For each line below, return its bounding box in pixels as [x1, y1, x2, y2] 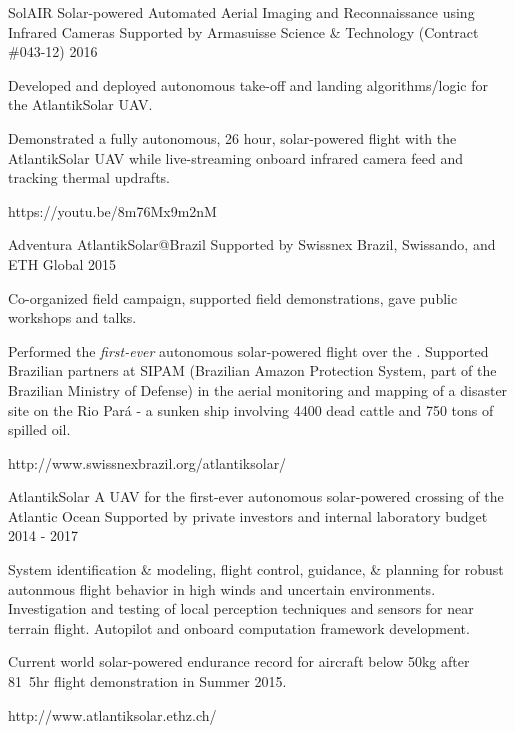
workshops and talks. [8, 307, 137, 328]
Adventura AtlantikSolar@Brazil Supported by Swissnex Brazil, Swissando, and [8, 234, 496, 255]
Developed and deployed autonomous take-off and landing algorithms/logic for [8, 74, 488, 95]
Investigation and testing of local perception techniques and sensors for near [8, 598, 474, 619]
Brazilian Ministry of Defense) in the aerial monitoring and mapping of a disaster [8, 379, 508, 400]
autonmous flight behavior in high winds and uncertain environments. [8, 578, 436, 599]
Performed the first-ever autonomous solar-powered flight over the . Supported [8, 340, 489, 361]
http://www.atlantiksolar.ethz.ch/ [8, 704, 217, 725]
